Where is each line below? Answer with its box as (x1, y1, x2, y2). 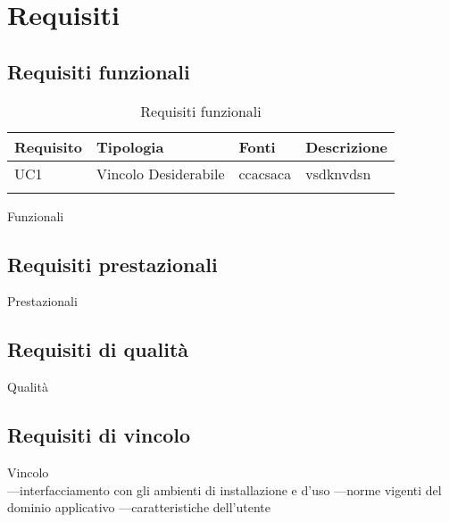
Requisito (14, 136, 83, 157)
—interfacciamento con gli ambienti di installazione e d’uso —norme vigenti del (7, 480, 442, 499)
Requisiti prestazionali (7, 250, 218, 278)
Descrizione (305, 136, 388, 157)
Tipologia (96, 136, 164, 157)
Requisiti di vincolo (7, 421, 191, 449)
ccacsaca (238, 162, 292, 184)
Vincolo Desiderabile (96, 162, 225, 184)
